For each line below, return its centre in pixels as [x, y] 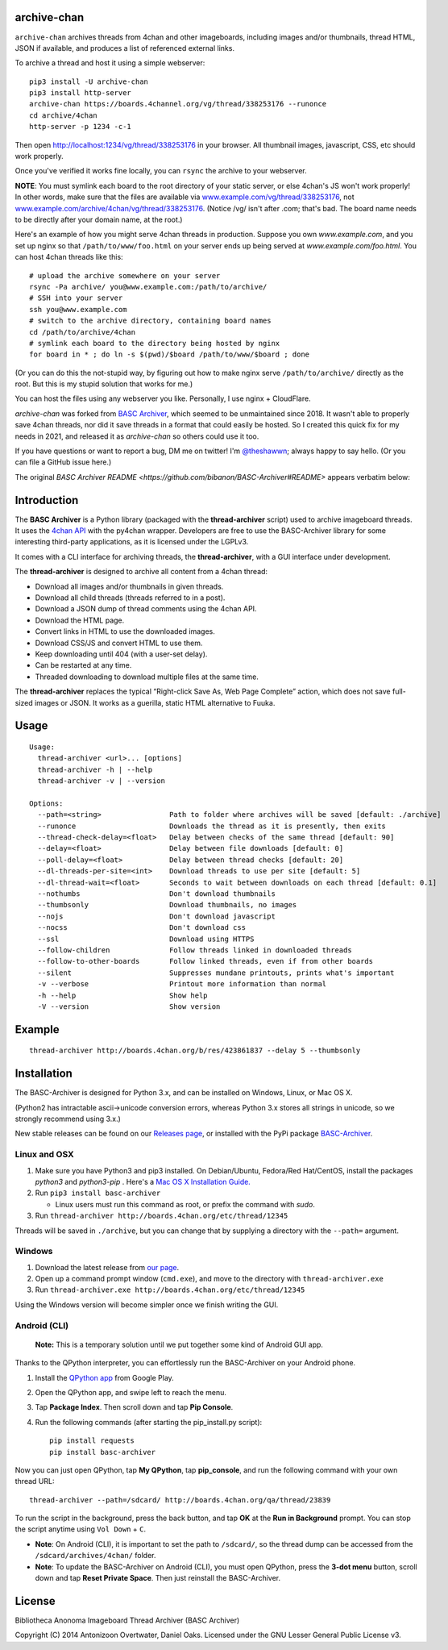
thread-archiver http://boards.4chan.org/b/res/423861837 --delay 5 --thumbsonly [195, 1051]
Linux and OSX [44, 1155]
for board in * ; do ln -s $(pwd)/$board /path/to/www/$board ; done [170, 354]
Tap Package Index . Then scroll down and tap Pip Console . [134, 1407]
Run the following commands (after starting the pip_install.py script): [149, 1422]
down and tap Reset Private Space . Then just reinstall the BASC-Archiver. [158, 1578]
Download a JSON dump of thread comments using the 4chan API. [146, 609]
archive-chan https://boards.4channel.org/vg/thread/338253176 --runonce [178, 104]
